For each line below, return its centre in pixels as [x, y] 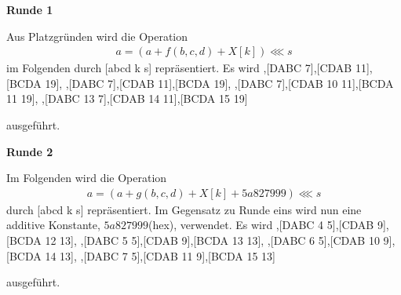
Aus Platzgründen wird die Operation [97, 36]
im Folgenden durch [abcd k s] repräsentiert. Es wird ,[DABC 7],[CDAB [179, 68]
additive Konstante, [53, 225]
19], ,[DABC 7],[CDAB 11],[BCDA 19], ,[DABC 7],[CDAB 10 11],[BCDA [219, 83]
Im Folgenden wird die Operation [87, 178]
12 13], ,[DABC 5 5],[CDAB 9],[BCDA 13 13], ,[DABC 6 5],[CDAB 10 [212, 240]
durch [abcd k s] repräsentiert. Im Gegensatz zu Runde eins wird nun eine [184, 209]
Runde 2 [30, 151]
